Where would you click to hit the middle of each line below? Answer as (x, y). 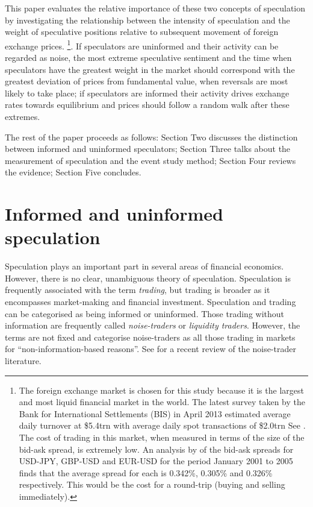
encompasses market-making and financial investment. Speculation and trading (150, 302)
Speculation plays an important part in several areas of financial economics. (144, 266)
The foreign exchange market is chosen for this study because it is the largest (161, 390)
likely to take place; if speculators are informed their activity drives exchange (147, 93)
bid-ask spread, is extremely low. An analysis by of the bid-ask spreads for (156, 449)
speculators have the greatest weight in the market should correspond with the (150, 69)
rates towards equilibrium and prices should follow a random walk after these (147, 105)
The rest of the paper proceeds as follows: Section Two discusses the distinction (151, 137)
